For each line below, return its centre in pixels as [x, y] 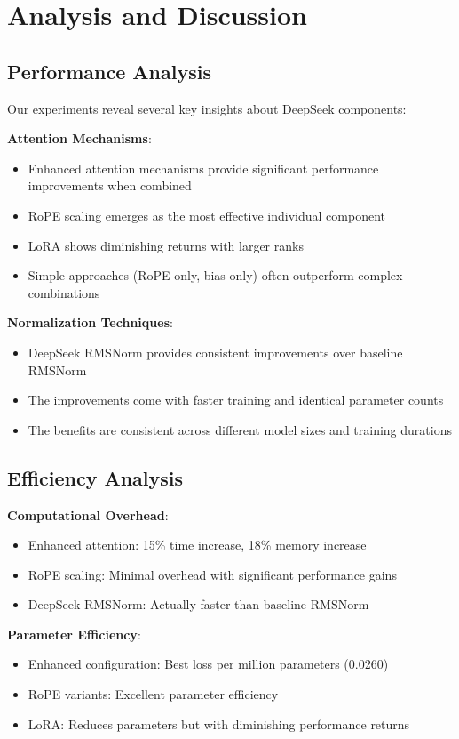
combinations [64, 292]
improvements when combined [110, 185]
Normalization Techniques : [90, 322]
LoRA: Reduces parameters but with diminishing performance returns [219, 723]
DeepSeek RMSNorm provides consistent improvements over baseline [215, 352]
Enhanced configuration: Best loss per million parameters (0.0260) [208, 664]
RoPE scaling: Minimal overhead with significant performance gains [212, 574]
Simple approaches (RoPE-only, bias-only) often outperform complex [215, 275]
